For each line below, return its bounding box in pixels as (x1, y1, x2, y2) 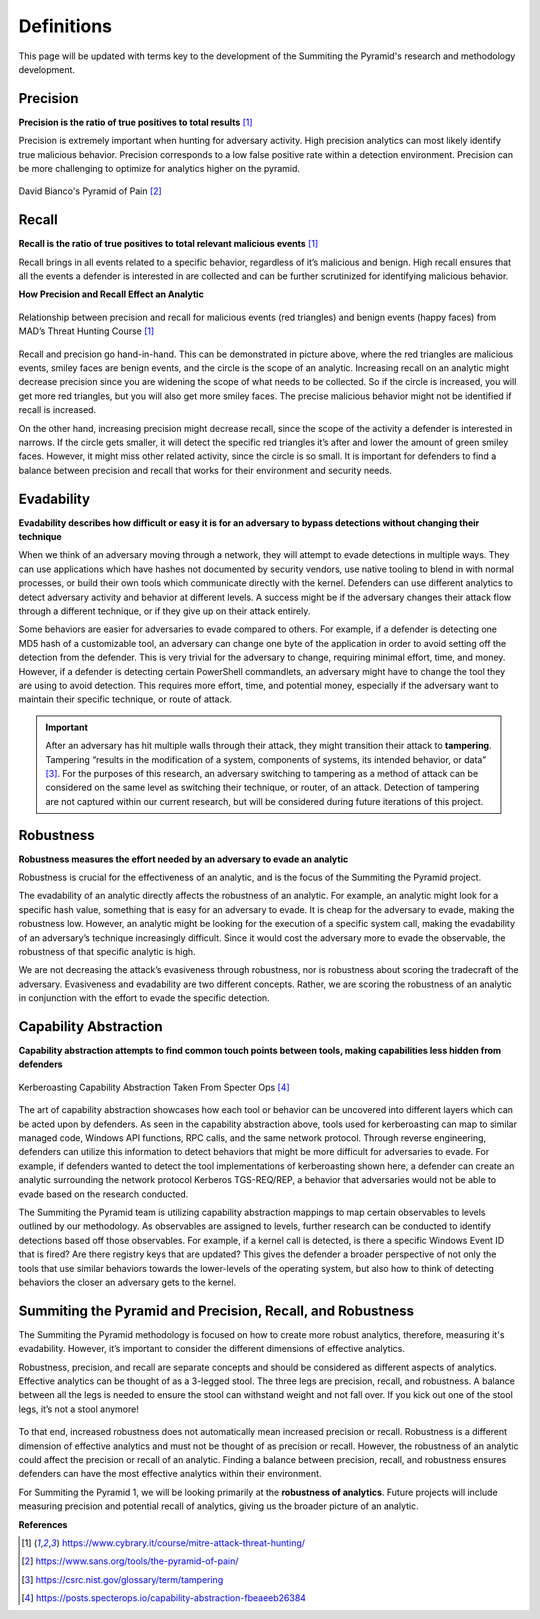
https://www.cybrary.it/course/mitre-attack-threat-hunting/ (61, 1536, 305, 1549)
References (18, 1518, 68, 1530)
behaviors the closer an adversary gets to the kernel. (18, 1276, 237, 1288)
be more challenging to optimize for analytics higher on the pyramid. (18, 163, 300, 175)
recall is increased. (18, 404, 97, 416)
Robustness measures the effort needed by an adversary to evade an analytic (18, 853, 349, 865)
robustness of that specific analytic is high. (18, 945, 196, 957)
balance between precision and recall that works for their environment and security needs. (18, 464, 392, 476)
